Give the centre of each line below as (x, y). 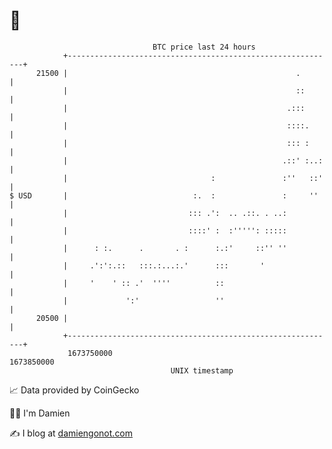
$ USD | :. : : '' (164, 195)
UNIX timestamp (202, 370)
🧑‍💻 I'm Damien (40, 413)
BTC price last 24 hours (204, 47)
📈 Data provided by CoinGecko (74, 390)
